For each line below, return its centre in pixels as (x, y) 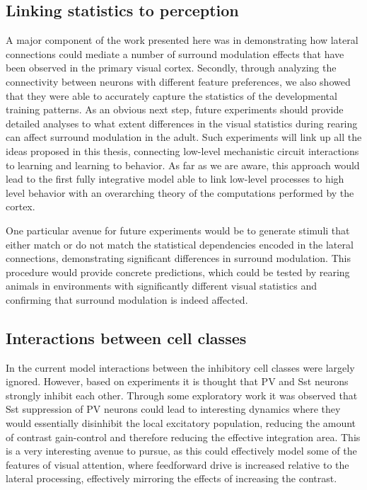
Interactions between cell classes (126, 337)
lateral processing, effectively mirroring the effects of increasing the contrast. (171, 478)
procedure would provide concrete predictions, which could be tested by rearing (178, 272)
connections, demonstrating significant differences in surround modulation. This (178, 258)
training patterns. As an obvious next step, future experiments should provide (175, 109)
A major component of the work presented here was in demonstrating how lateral (182, 40)
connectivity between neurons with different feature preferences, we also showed (178, 81)
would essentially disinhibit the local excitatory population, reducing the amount (181, 423)
